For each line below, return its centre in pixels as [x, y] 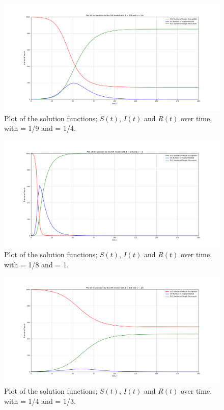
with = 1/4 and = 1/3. [40, 401]
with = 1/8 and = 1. [36, 264]
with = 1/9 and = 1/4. [40, 128]
